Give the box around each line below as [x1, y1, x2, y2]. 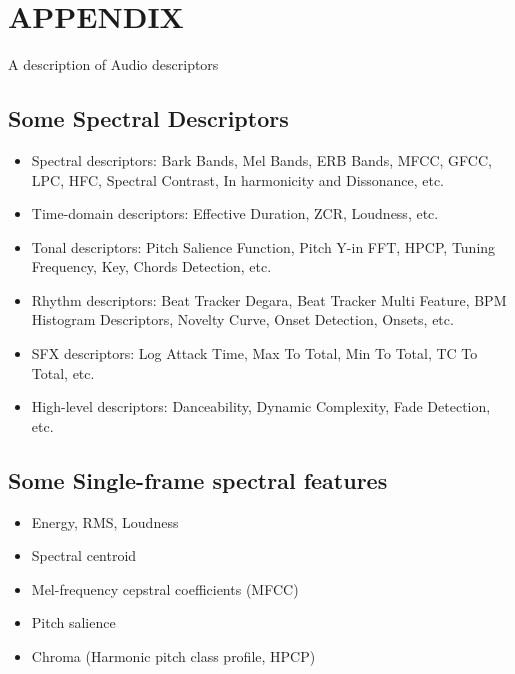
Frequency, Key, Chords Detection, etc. [31, 256, 272, 277]
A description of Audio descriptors [8, 54, 219, 75]
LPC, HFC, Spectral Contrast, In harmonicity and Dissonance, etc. [31, 169, 444, 190]
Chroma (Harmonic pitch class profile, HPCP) [31, 646, 316, 667]
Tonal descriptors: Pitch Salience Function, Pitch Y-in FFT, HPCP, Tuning [31, 236, 496, 257]
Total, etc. [31, 362, 95, 383]
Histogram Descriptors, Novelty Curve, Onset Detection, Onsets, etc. [31, 309, 454, 330]
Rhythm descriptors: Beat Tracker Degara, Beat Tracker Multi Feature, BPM [31, 289, 507, 310]
